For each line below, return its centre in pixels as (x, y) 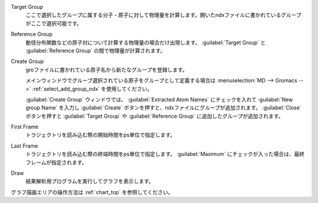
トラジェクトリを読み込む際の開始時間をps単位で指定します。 (101, 135)
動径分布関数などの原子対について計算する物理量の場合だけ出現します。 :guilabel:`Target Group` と (146, 42)
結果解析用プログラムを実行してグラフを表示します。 (90, 181)
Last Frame (24, 146)
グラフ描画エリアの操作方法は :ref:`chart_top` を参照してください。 (92, 192)
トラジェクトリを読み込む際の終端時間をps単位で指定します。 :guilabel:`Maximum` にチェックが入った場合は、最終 (165, 154)
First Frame (25, 127)
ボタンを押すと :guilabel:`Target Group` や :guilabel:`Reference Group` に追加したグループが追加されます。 (155, 116)
